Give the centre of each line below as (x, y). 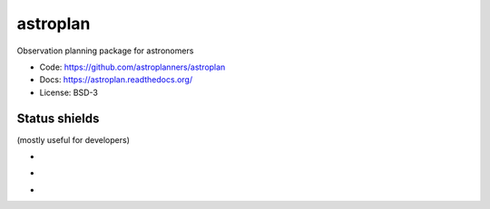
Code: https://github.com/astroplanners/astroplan (132, 67)
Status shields (58, 118)
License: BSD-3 (69, 92)
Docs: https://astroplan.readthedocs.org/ (116, 80)
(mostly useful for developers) (73, 139)
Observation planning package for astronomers (105, 51)
